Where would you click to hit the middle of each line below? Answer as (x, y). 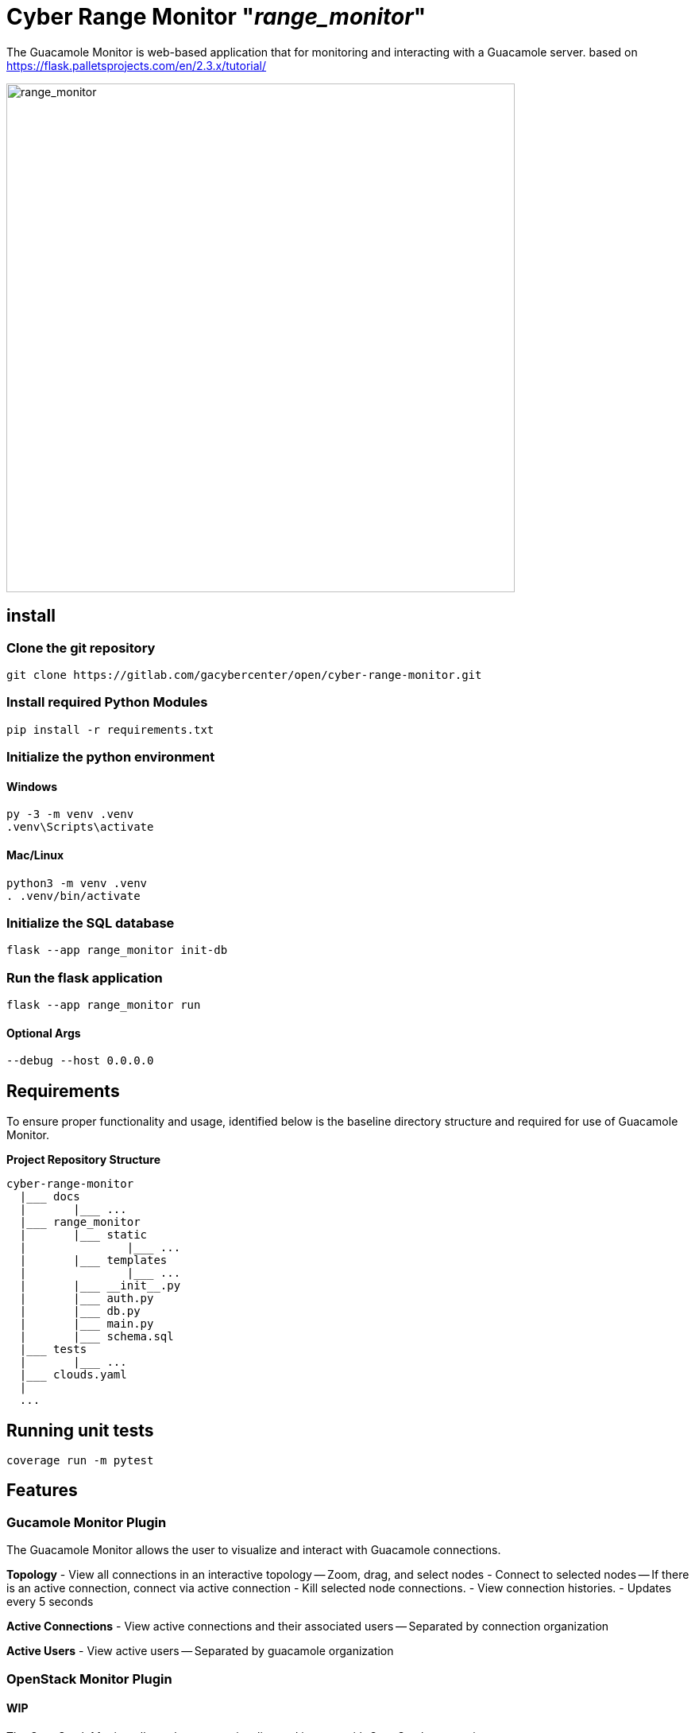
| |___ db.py (80, 1311)
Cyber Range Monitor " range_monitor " (216, 17)
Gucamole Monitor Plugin (87, 1522)
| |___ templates (93, 1260)
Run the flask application (85, 977)
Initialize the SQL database (91, 923)
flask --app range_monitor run (104, 1005)
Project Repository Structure (83, 1160)
